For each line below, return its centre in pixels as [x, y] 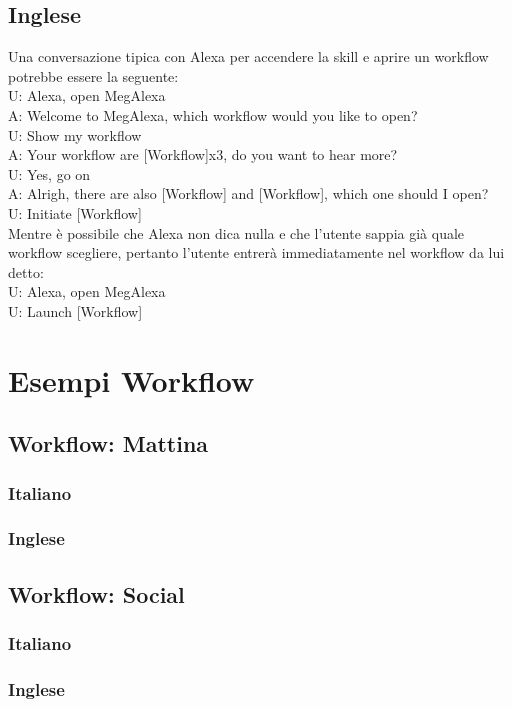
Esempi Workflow [131, 379]
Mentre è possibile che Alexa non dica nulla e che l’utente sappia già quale [236, 232]
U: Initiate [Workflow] [75, 212]
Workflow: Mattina [108, 443]
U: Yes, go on [49, 173]
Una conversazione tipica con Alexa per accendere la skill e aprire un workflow [248, 56]
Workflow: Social [96, 593]
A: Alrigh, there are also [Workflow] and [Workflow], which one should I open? [248, 193]
